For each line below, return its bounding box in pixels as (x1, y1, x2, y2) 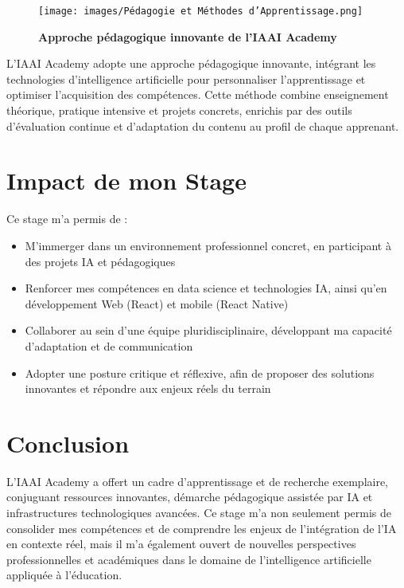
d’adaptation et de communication (25, 337, 193, 354)
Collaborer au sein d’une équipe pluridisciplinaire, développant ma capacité (25, 322, 392, 339)
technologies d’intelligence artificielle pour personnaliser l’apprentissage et (6, 70, 366, 87)
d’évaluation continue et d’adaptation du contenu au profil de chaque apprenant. (6, 117, 399, 134)
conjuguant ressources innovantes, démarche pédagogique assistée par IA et (6, 488, 373, 505)
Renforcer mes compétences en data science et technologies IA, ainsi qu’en (25, 280, 387, 296)
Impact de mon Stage (6, 164, 247, 197)
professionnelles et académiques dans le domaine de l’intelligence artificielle (6, 551, 371, 567)
